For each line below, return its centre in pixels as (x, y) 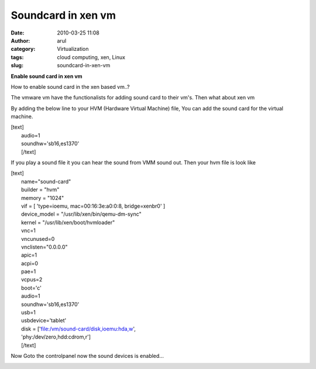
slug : (17, 65)
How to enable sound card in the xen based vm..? (70, 87)
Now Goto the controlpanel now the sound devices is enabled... (87, 356)
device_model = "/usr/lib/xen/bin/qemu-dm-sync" (81, 214)
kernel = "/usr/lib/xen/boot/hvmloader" (68, 222)
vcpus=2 (32, 280)
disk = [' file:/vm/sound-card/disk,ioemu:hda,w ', (78, 329)
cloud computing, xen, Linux (91, 57)
